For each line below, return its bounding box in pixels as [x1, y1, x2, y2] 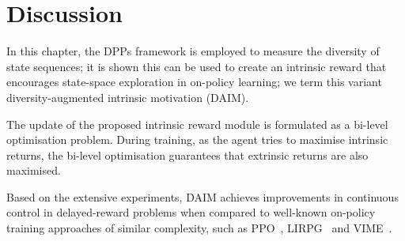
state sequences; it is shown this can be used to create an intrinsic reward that [6, 58, 387, 74]
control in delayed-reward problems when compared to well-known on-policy [6, 204, 376, 220]
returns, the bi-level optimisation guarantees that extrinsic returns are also [6, 146, 369, 163]
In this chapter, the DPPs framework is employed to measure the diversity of [6, 43, 380, 59]
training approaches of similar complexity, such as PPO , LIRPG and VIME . [6, 220, 392, 236]
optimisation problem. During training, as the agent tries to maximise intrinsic [6, 131, 388, 148]
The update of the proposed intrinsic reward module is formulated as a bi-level [6, 115, 388, 132]
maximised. [6, 162, 61, 179]
